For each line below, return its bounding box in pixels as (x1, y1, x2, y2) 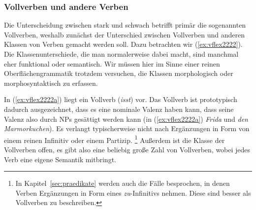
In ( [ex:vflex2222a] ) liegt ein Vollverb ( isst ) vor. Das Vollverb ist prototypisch (4, 94, 237, 105)
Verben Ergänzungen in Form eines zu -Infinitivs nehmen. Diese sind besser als (15, 187, 251, 198)
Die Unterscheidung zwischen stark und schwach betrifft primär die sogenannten (4, 20, 246, 30)
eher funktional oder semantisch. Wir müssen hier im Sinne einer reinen (4, 58, 220, 69)
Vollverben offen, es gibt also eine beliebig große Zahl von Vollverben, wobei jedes (4, 144, 251, 154)
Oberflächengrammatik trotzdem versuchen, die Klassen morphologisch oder (4, 68, 233, 78)
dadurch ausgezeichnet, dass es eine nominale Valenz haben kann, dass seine (4, 104, 234, 114)
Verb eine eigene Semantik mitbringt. (4, 154, 116, 164)
